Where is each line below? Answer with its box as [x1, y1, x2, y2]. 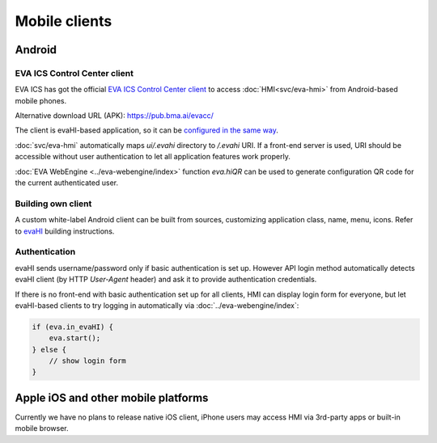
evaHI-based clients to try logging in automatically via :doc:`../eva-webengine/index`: [15, 300, 299, 310]
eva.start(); [49, 334, 101, 343]
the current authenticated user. [15, 178, 119, 188]
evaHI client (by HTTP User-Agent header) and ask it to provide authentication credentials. [15, 275, 317, 285]
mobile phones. [15, 95, 67, 105]
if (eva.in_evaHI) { [32, 322, 113, 331]
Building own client [15, 198, 92, 209]
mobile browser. [15, 424, 69, 433]
